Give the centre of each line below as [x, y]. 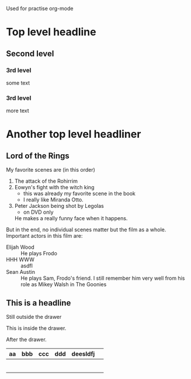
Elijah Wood [20, 247]
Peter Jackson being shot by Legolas [59, 206]
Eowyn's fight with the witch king [54, 187]
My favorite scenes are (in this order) [51, 170]
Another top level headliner [74, 134]
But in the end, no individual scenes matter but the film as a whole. [86, 230]
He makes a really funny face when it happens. [71, 218]
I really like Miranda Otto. [53, 200]
